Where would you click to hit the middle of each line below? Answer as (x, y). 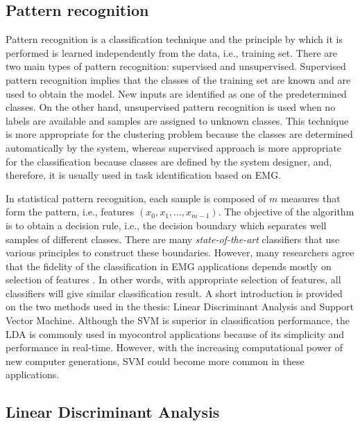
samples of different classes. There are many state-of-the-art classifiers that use (173, 239)
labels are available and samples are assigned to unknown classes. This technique (177, 120)
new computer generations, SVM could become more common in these (155, 361)
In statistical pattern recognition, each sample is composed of (136, 198)
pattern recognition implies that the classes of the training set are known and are (178, 79)
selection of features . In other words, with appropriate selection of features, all (173, 279)
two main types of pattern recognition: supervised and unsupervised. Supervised (176, 66)
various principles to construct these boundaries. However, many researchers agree (180, 252)
